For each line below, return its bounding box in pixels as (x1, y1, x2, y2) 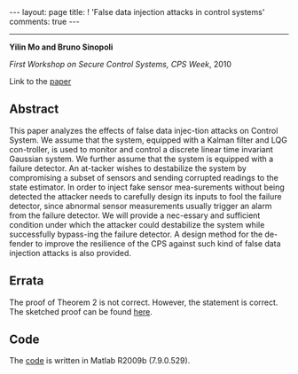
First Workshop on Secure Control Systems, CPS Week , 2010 (9, 59, 232, 69)
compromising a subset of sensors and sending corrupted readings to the (9, 172, 279, 183)
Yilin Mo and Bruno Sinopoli (9, 42, 114, 52)
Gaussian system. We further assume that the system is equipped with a (9, 153, 274, 164)
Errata (9, 273, 44, 289)
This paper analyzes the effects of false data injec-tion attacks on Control (9, 125, 278, 136)
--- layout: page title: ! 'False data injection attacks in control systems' (9, 7, 265, 17)
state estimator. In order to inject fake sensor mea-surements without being (9, 182, 286, 192)
